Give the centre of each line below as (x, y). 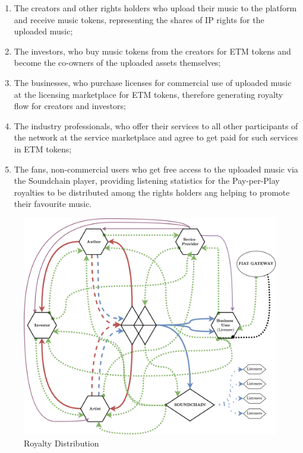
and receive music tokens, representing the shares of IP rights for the (139, 19)
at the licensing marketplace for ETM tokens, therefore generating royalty (149, 94)
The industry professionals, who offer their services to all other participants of (156, 125)
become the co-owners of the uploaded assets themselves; (117, 63)
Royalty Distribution (61, 443)
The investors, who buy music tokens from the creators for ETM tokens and (152, 51)
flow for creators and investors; (70, 106)
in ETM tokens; (43, 149)
